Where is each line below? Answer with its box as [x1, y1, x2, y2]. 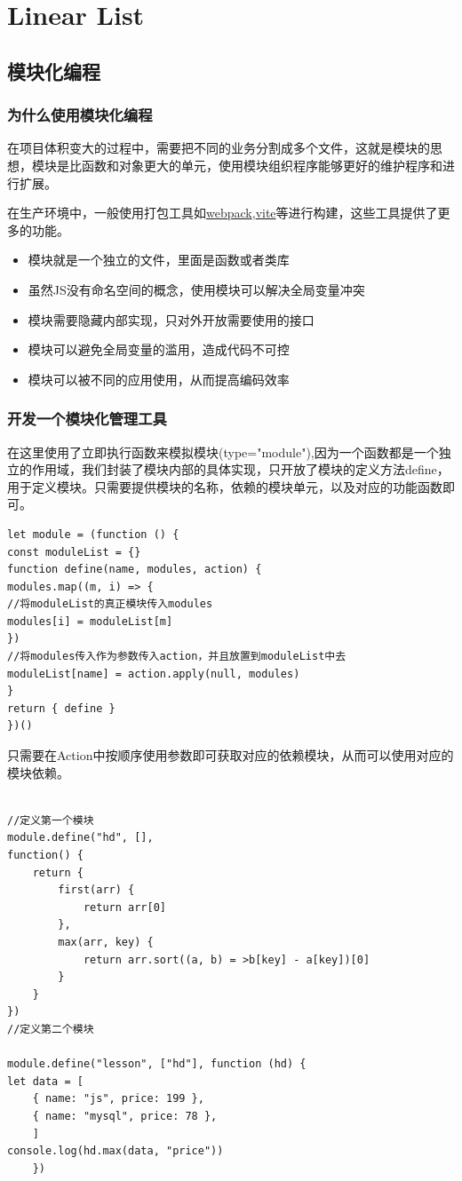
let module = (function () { [7, 527, 179, 541]
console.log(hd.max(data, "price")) [7, 1145, 224, 1158]
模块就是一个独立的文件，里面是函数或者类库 [28, 250, 290, 269]
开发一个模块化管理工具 [7, 408, 167, 430]
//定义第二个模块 [7, 1022, 94, 1035]
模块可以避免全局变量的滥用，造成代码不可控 [28, 340, 290, 359]
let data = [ [7, 1074, 84, 1088]
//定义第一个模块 [7, 813, 94, 827]
